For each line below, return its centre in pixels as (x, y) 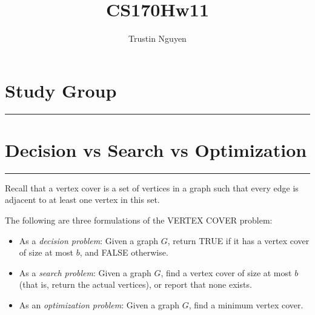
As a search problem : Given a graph (85, 272)
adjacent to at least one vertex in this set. (82, 200)
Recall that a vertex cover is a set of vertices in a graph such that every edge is (152, 187)
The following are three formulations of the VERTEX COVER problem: (139, 220)
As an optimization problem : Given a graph (99, 304)
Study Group (61, 90)
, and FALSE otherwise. (124, 252)
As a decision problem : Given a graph (89, 240)
